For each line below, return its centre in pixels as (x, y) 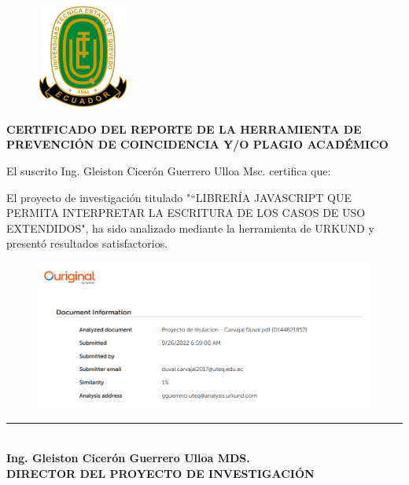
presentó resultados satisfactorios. (87, 243)
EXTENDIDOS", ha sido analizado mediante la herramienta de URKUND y (190, 228)
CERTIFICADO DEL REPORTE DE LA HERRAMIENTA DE (184, 129)
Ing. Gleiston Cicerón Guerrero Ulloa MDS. (128, 457)
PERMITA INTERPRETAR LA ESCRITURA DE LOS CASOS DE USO (186, 213)
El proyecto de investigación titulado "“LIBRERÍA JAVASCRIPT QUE (179, 197)
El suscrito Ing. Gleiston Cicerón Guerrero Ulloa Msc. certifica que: (169, 170)
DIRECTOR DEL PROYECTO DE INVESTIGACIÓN (160, 473)
